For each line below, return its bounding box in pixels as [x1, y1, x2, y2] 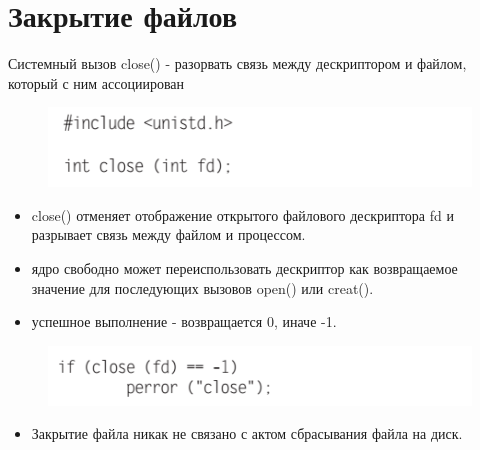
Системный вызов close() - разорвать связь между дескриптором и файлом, [8, 53, 467, 74]
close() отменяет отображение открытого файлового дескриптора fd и [31, 204, 454, 225]
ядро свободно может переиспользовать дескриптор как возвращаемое [31, 257, 458, 278]
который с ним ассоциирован [8, 72, 185, 93]
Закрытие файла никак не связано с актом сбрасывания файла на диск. [31, 423, 463, 444]
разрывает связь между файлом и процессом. [31, 224, 306, 245]
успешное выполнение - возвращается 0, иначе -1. [31, 311, 337, 332]
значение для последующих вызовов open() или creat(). [31, 277, 374, 298]
